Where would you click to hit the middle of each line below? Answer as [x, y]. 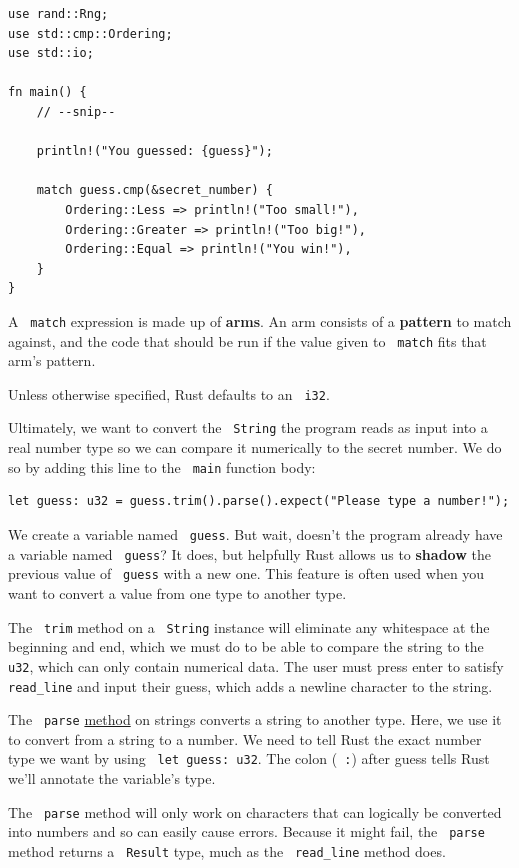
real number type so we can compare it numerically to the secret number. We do [255, 447]
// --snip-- [76, 111]
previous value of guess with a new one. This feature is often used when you [246, 573]
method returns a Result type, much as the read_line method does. [227, 850]
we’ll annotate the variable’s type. [112, 778]
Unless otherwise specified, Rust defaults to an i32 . [169, 393]
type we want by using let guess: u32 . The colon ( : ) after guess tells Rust [249, 758]
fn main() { [47, 92]
